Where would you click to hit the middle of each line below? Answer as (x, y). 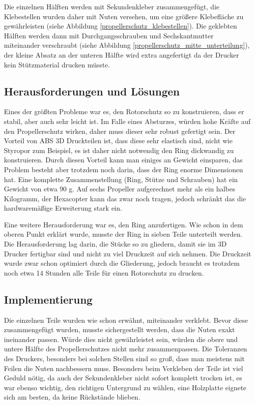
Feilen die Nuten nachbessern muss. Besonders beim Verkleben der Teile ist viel (124, 368)
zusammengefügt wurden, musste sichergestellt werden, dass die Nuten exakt (119, 329)
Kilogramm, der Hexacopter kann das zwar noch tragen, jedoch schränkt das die (125, 198)
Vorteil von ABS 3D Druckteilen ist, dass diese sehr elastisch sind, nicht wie (118, 140)
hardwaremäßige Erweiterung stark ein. (63, 208)
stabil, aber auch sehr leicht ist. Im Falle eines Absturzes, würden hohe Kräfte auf (127, 121)
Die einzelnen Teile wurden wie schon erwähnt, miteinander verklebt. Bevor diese (126, 320)
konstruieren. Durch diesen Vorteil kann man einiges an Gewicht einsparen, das (123, 160)
